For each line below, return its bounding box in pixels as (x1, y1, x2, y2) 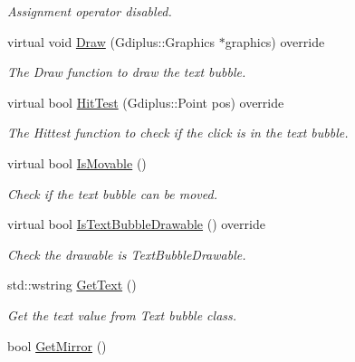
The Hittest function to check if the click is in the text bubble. (7, 123, 349, 142)
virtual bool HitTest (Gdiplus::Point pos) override (7, 92, 284, 111)
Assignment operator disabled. (7, 2, 172, 20)
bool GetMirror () (7, 336, 107, 355)
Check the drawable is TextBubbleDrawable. (7, 244, 246, 263)
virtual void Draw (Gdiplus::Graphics (7, 32, 216, 51)
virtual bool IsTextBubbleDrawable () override (7, 214, 265, 233)
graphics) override (225, 32, 325, 51)
